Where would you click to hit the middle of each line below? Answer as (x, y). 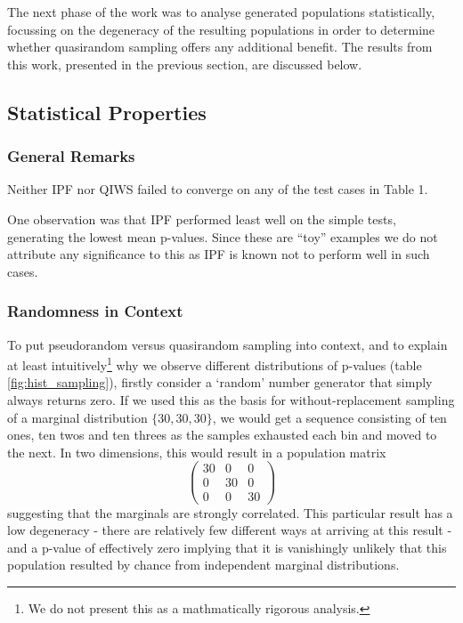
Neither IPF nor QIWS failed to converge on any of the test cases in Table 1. (218, 189)
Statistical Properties (107, 112)
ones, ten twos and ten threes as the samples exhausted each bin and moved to (222, 435)
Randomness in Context (95, 311)
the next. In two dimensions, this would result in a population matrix (197, 452)
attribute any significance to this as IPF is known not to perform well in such (219, 254)
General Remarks (71, 156)
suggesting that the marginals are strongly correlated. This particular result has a (230, 512)
